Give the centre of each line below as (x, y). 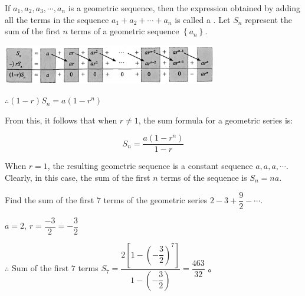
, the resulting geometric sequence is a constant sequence (150, 166)
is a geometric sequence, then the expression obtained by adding (184, 8)
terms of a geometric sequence (125, 31)
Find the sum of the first (50, 200)
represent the (269, 19)
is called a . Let (203, 19)
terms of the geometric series (155, 200)
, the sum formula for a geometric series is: (216, 120)
